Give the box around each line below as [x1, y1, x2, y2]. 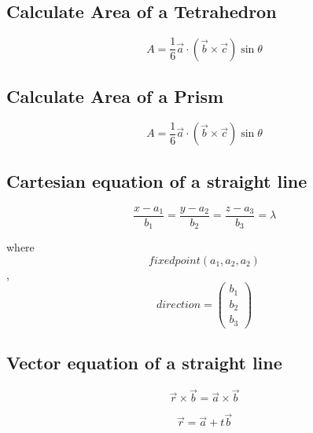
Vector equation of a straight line [6, 350, 282, 375]
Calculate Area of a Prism [6, 84, 224, 108]
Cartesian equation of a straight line [6, 168, 307, 193]
